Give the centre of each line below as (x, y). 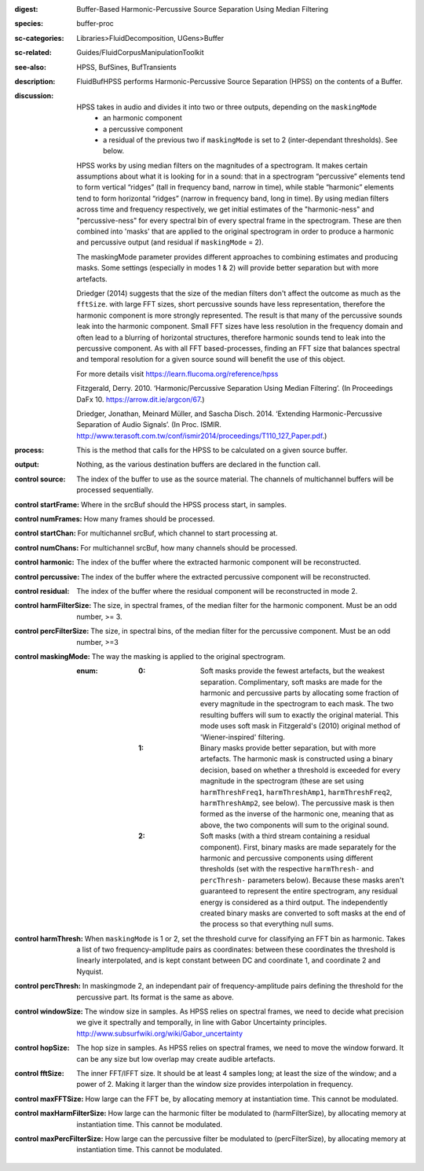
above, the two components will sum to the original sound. (295, 825)
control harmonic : (44, 562)
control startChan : (45, 533)
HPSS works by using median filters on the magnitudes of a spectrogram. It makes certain (222, 165)
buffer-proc (95, 24)
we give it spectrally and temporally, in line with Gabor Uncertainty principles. (202, 1022)
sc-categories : (39, 38)
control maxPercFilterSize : (59, 1138)
